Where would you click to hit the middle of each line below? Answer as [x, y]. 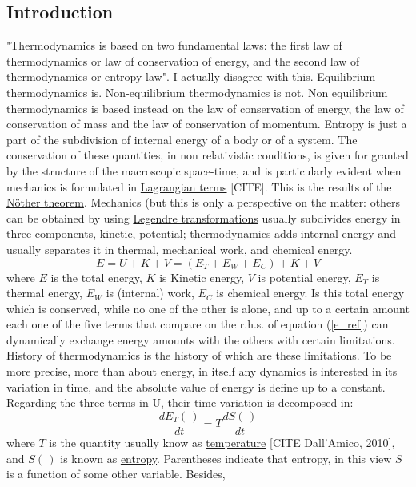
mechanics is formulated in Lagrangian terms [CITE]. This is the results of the [199, 186]
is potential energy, [304, 277]
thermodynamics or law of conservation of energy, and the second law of [183, 60]
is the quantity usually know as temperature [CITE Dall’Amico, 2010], [222, 442]
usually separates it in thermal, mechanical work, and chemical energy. [180, 249]
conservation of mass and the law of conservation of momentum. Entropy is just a [207, 124]
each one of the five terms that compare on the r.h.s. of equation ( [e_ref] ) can [198, 324]
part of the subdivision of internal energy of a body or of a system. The [182, 139]
